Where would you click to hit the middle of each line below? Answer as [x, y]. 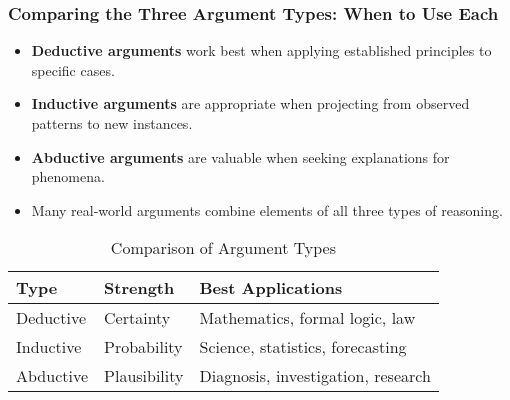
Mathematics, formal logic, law [307, 318]
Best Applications [271, 288]
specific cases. [73, 69]
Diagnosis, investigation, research [315, 376]
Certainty [137, 318]
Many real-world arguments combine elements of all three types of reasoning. [267, 209]
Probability [143, 347]
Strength [139, 288]
